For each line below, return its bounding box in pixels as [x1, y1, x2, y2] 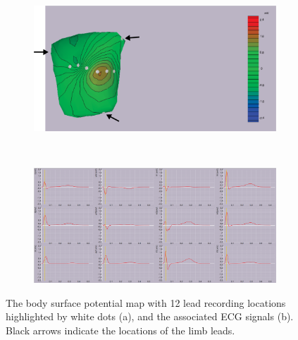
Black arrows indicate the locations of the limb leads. [6, 322, 235, 337]
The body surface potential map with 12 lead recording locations [6, 295, 286, 310]
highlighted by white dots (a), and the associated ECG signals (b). [6, 309, 294, 324]
